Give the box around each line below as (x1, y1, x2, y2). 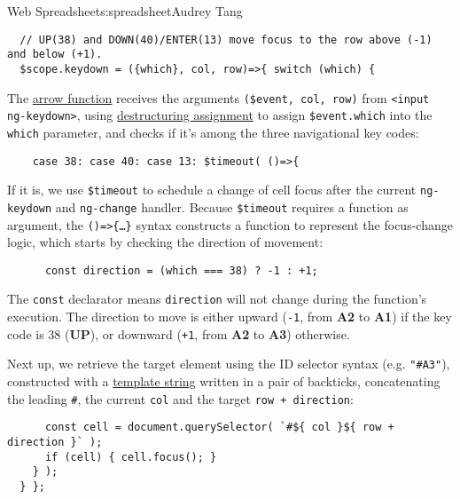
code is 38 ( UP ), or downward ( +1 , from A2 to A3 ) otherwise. (7, 324, 350, 343)
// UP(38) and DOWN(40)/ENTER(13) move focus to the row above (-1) (19, 33, 433, 46)
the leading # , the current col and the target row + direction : (7, 389, 354, 408)
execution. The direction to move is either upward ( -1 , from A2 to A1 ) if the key (7, 307, 452, 326)
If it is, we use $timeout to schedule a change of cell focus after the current (7, 180, 417, 199)
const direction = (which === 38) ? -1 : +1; (44, 264, 318, 277)
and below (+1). (7, 48, 103, 61)
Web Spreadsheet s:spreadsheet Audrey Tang (7, 2, 243, 20)
